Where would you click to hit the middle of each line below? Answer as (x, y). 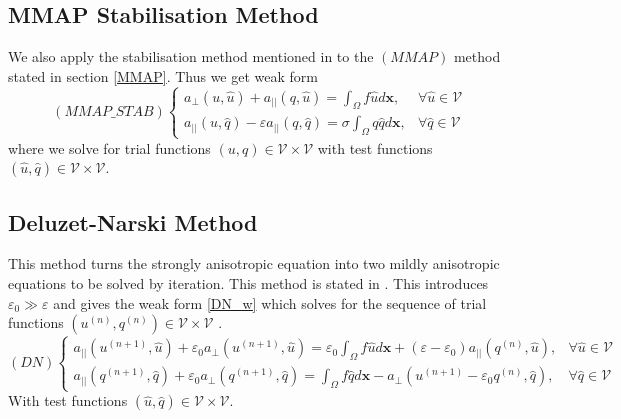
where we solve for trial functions (109, 147)
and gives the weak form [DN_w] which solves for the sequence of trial (270, 302)
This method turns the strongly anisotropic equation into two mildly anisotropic (254, 263)
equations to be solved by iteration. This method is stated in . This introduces (248, 282)
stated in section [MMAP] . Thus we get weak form (163, 75)
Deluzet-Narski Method (133, 221)
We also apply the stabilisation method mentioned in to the (191, 56)
